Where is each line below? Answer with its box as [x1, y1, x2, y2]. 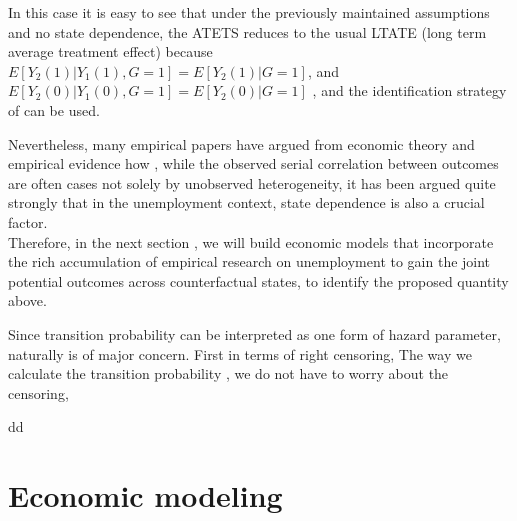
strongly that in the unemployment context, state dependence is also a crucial [8, 192, 485, 213]
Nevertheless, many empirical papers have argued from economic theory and [8, 133, 475, 154]
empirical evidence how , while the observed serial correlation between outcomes [8, 153, 499, 174]
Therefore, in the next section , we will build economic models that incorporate [8, 231, 494, 252]
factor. [8, 211, 48, 232]
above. [8, 290, 47, 311]
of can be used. [8, 99, 100, 120]
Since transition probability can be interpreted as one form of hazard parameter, [8, 323, 501, 344]
